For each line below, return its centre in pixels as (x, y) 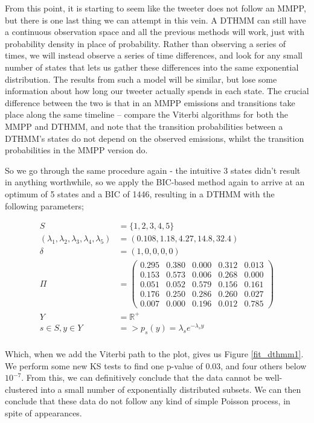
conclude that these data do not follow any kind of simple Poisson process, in (148, 401)
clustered (21, 389)
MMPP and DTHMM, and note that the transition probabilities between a (144, 126)
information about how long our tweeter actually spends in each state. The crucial (157, 91)
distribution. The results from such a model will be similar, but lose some (141, 79)
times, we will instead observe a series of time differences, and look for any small (154, 55)
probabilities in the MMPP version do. (76, 150)
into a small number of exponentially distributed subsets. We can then (171, 389)
